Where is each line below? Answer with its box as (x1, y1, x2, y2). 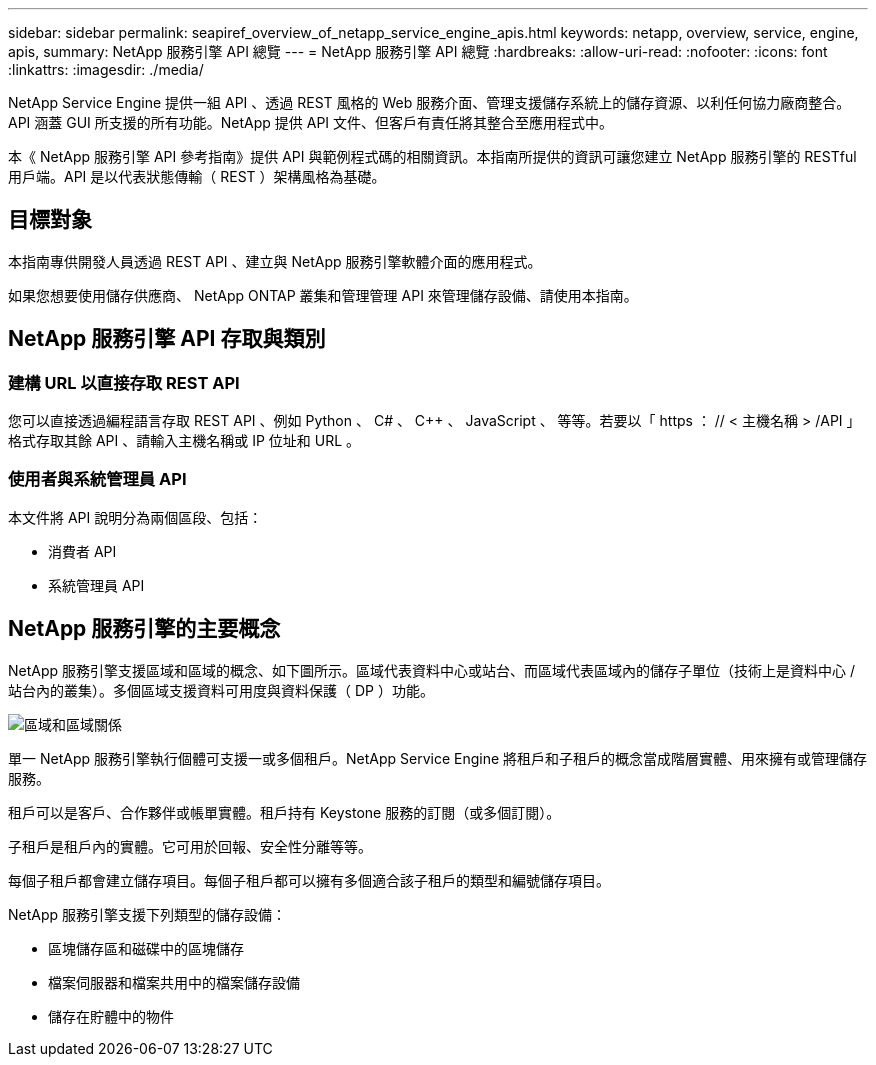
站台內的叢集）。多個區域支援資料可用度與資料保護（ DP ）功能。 (8, 681, 434, 699)
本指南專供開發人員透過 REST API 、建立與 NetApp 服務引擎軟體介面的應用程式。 (8, 252, 542, 270)
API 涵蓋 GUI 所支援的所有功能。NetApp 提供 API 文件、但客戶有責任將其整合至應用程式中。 (8, 114, 614, 131)
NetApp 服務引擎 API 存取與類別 (8, 326, 326, 352)
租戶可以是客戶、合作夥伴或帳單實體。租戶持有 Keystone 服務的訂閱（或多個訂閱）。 (8, 803, 561, 821)
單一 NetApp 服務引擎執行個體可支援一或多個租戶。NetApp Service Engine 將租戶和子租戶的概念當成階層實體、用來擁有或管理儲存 (8, 749, 868, 767)
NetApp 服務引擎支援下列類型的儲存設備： (8, 905, 287, 923)
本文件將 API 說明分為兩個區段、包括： (8, 508, 263, 526)
